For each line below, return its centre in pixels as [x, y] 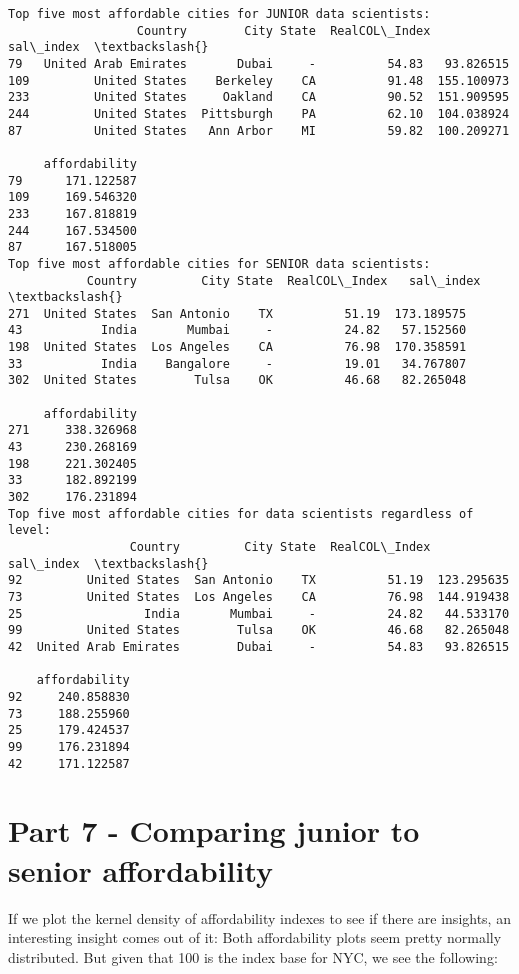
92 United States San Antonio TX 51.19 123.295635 [259, 580]
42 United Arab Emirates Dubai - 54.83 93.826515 [259, 646]
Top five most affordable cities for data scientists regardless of [241, 513]
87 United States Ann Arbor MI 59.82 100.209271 [259, 130]
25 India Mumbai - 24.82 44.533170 [259, 613]
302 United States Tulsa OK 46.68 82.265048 [237, 380]
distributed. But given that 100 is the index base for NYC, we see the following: [253, 956]
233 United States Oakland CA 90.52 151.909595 [259, 97]
